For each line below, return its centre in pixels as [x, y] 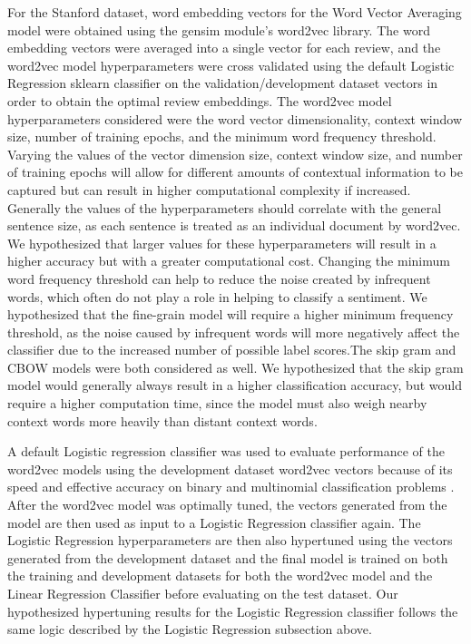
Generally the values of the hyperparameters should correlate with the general [225, 207]
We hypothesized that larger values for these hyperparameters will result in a [222, 243]
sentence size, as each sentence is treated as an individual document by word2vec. [234, 225]
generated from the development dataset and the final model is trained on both [228, 557]
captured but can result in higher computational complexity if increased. [209, 189]
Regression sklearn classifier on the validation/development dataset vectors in [223, 83]
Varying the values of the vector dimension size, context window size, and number [235, 154]
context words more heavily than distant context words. [162, 420]
